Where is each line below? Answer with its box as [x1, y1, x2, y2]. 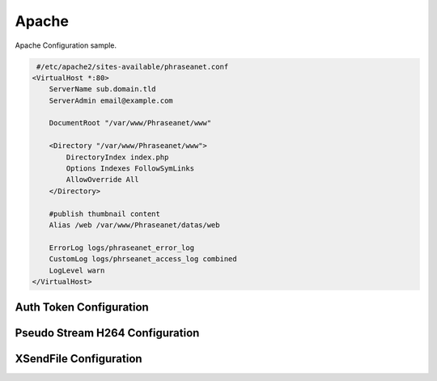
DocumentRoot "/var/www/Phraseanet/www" [49, 118, 212, 128]
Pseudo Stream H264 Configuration [15, 326, 200, 340]
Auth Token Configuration [15, 300, 149, 315]
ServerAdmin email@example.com [49, 95, 173, 105]
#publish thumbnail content [49, 209, 161, 218]
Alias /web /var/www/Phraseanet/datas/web [49, 221, 220, 230]
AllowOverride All [66, 175, 139, 184]
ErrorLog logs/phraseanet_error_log [49, 243, 194, 252]
